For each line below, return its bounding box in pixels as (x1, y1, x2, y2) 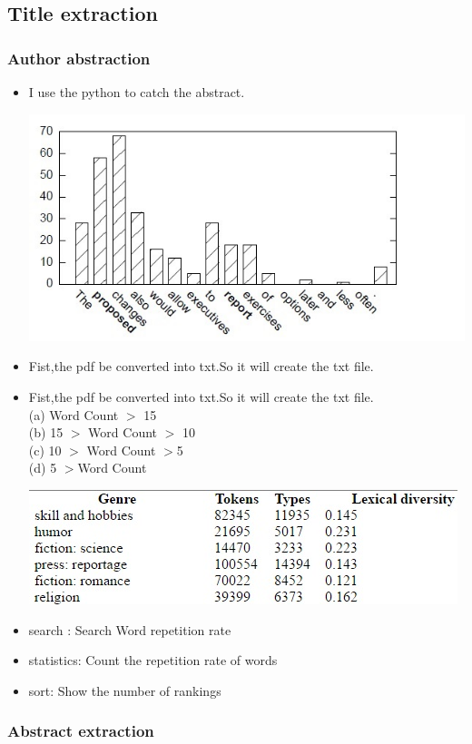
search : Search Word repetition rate (28, 620, 231, 639)
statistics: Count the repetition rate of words (28, 651, 278, 670)
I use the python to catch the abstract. (28, 83, 245, 101)
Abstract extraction (7, 720, 154, 742)
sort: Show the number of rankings (28, 680, 221, 700)
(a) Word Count (28, 405, 119, 424)
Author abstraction (7, 46, 151, 69)
